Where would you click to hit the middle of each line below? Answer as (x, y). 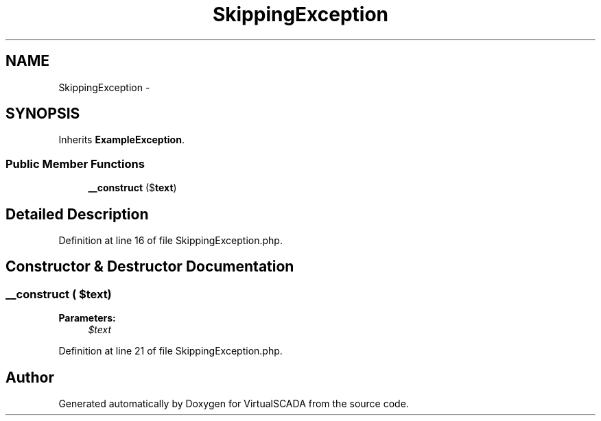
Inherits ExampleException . (121, 140)
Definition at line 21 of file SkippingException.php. (170, 351)
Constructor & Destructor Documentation (150, 267)
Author (30, 377)
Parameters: (87, 318)
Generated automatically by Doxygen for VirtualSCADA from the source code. (234, 404)
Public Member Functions (75, 164)
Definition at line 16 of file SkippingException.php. (170, 241)
